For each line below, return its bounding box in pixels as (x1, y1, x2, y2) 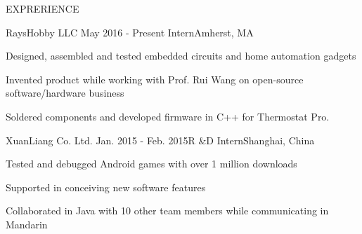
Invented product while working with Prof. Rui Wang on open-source (6, 71, 304, 86)
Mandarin (6, 216, 48, 231)
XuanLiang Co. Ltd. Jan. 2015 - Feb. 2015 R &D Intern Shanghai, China (6, 132, 315, 147)
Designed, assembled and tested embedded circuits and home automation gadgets (6, 48, 356, 63)
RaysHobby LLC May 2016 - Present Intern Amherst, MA (6, 25, 254, 39)
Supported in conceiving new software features (6, 179, 206, 194)
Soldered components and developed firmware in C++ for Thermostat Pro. (6, 109, 330, 123)
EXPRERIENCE (6, 1, 79, 15)
